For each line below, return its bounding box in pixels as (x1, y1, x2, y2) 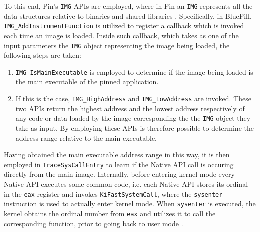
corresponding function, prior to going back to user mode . (4, 218, 183, 228)
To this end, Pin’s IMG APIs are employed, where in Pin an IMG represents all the (4, 1, 253, 11)
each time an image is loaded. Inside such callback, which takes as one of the (4, 30, 239, 40)
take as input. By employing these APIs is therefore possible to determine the (15, 122, 254, 133)
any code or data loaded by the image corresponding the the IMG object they (15, 113, 251, 123)
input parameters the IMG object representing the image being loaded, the (4, 40, 230, 50)
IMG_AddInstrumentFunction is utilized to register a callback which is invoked (4, 20, 244, 31)
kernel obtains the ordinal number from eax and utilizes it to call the (4, 208, 216, 218)
